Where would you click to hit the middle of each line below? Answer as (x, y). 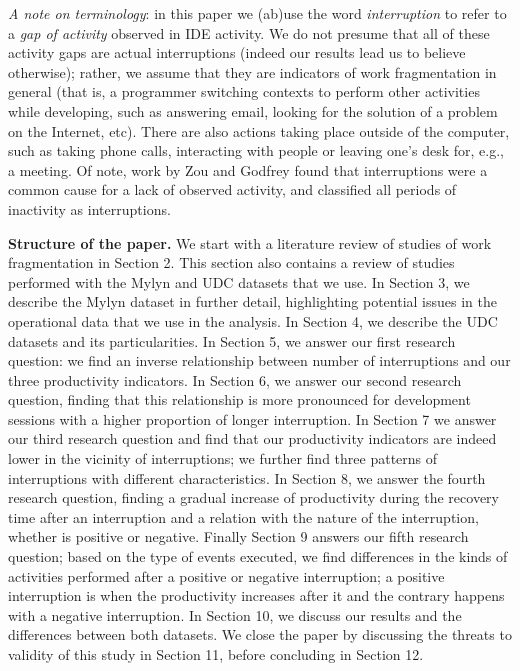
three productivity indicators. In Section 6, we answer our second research (235, 379)
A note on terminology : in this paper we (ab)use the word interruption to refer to (257, 13)
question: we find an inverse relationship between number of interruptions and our (259, 360)
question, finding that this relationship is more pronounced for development (239, 399)
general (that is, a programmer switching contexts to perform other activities (244, 91)
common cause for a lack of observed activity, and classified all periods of (232, 189)
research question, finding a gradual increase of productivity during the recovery (253, 497)
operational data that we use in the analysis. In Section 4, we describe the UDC (253, 320)
